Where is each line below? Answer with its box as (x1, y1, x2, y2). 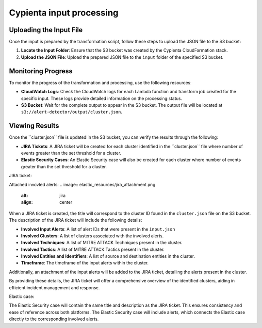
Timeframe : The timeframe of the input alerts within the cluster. (21, 260, 149, 266)
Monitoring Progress (9, 67, 73, 75)
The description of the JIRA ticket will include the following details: (9, 217, 143, 223)
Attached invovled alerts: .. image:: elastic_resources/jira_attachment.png (9, 181, 156, 187)
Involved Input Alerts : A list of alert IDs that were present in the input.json (21, 226, 175, 232)
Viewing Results (9, 122, 59, 130)
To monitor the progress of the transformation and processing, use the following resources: (9, 80, 192, 85)
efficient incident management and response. (9, 284, 100, 291)
